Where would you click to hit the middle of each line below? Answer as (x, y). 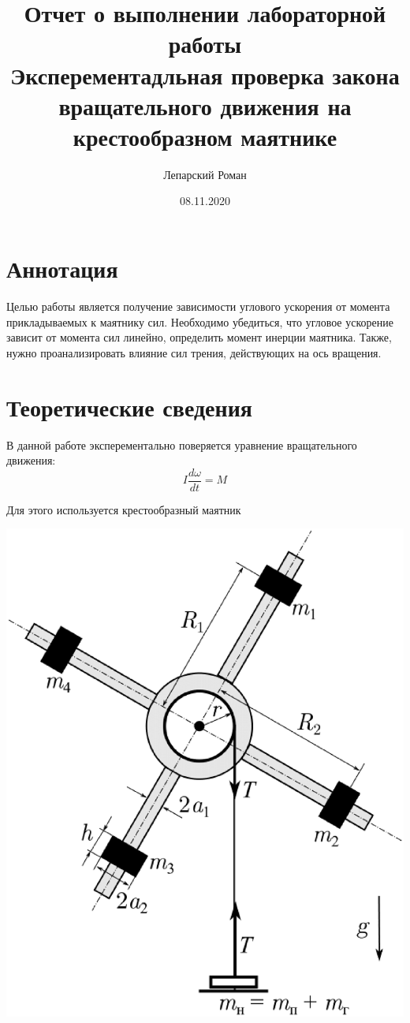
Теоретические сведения (129, 407)
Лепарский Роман (205, 174)
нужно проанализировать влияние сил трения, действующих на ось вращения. (194, 352)
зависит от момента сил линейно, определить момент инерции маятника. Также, (199, 337)
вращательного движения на (205, 105)
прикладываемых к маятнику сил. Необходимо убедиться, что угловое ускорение (200, 321)
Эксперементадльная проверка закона (205, 75)
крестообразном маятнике (205, 136)
